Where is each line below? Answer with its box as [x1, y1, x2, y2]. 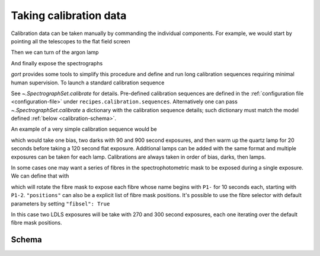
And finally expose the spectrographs [11, 59, 103, 67]
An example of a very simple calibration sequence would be [11, 125, 157, 133]
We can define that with [11, 172, 69, 179]
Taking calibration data [11, 9, 127, 22]
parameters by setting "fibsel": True [11, 200, 110, 207]
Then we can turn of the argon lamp [11, 49, 99, 56]
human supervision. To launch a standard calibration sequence [11, 79, 165, 86]
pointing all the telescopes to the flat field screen [11, 37, 130, 45]
